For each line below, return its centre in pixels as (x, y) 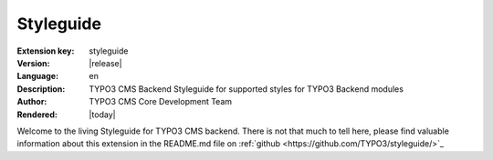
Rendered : (37, 115)
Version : (33, 63)
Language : (38, 76)
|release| (105, 63)
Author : (32, 102)
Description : (41, 89)
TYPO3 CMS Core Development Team (161, 102)
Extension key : (46, 51)
